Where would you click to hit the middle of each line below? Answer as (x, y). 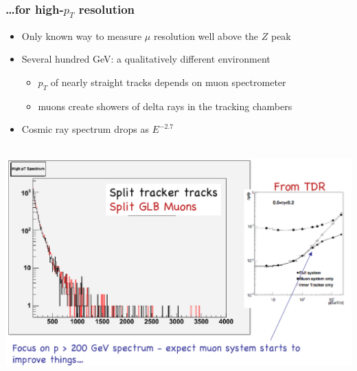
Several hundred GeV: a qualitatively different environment (146, 59)
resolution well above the (206, 35)
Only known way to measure (82, 35)
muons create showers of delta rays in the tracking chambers (165, 106)
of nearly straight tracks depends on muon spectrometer (168, 82)
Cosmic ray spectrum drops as (85, 129)
